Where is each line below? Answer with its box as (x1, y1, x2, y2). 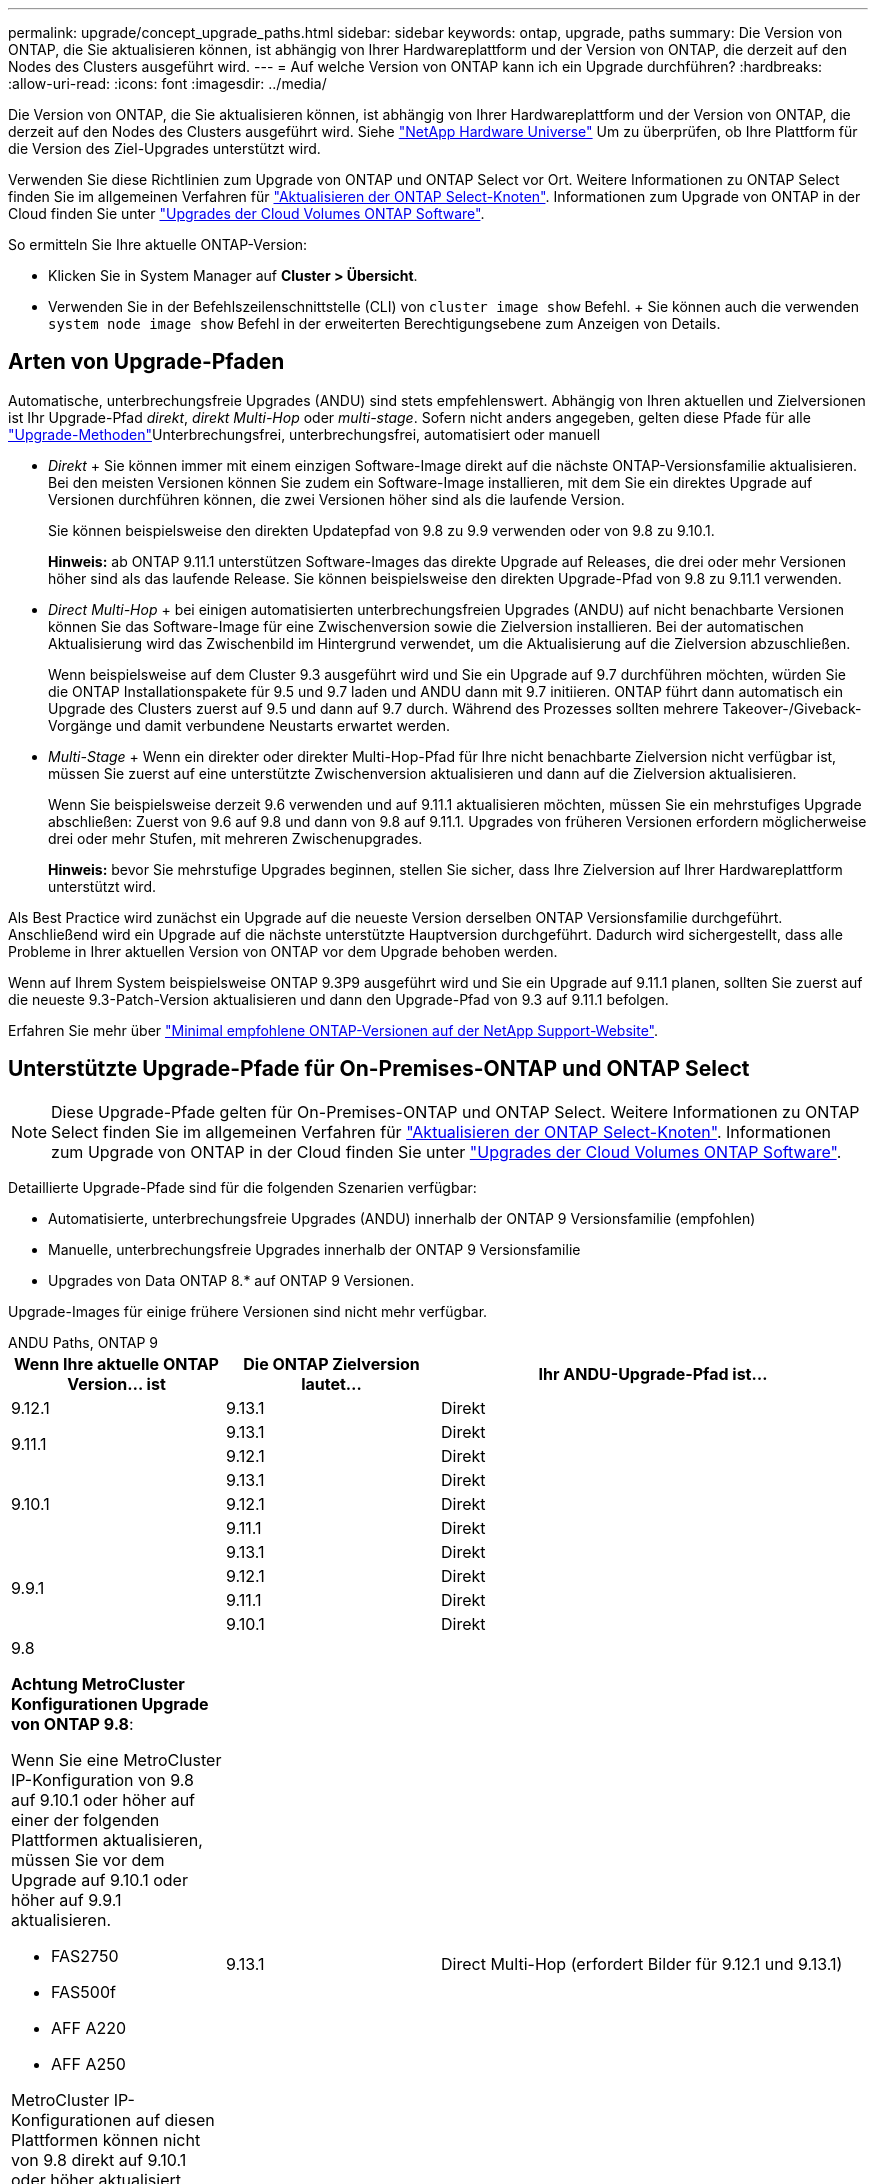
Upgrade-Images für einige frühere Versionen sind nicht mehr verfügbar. (8, 1302, 488, 1320)
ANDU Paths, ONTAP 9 (8, 1333, 159, 1351)
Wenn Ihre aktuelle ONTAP (14, 1353, 219, 1374)
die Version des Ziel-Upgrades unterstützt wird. (8, 140, 321, 157)
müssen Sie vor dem (11, 1849, 165, 1870)
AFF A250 (51, 2053, 126, 2074)
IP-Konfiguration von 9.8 (11, 1769, 194, 1790)
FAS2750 (51, 1945, 119, 1966)
